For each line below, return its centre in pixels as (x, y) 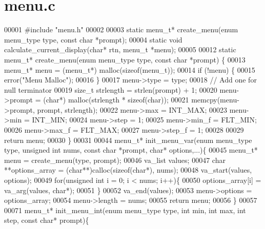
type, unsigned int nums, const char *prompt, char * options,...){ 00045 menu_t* (131, 150)
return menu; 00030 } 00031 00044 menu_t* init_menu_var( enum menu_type (128, 140)
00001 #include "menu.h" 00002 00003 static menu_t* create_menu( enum (121, 29)
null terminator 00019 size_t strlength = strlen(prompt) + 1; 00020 (111, 89)
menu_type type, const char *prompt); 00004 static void (93, 39)
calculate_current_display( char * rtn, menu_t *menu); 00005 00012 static (120, 49)
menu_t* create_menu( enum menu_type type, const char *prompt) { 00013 (125, 59)
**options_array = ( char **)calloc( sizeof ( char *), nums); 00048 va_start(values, (128, 170)
